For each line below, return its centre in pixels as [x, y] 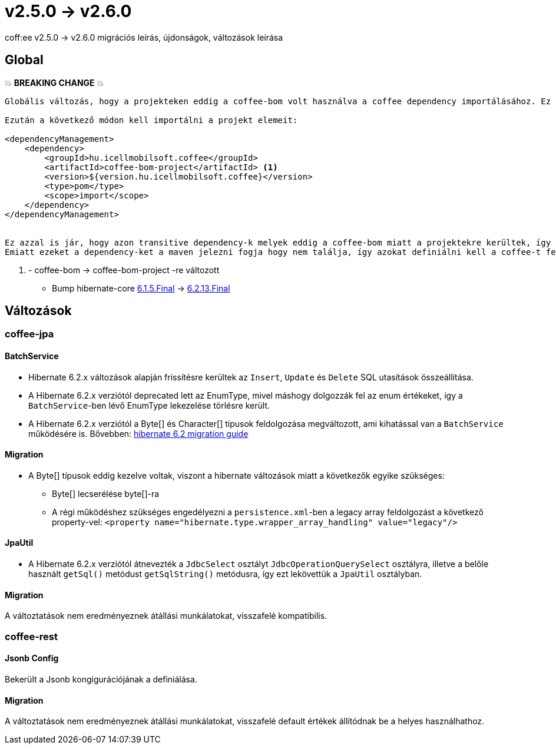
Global [24, 60]
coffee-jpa [29, 334]
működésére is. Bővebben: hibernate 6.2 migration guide [138, 433]
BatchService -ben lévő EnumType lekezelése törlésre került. [149, 405]
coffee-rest [31, 636]
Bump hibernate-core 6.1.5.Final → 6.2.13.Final [141, 288]
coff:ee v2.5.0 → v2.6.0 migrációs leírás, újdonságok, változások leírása [144, 37]
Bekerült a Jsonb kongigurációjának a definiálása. [101, 679]
